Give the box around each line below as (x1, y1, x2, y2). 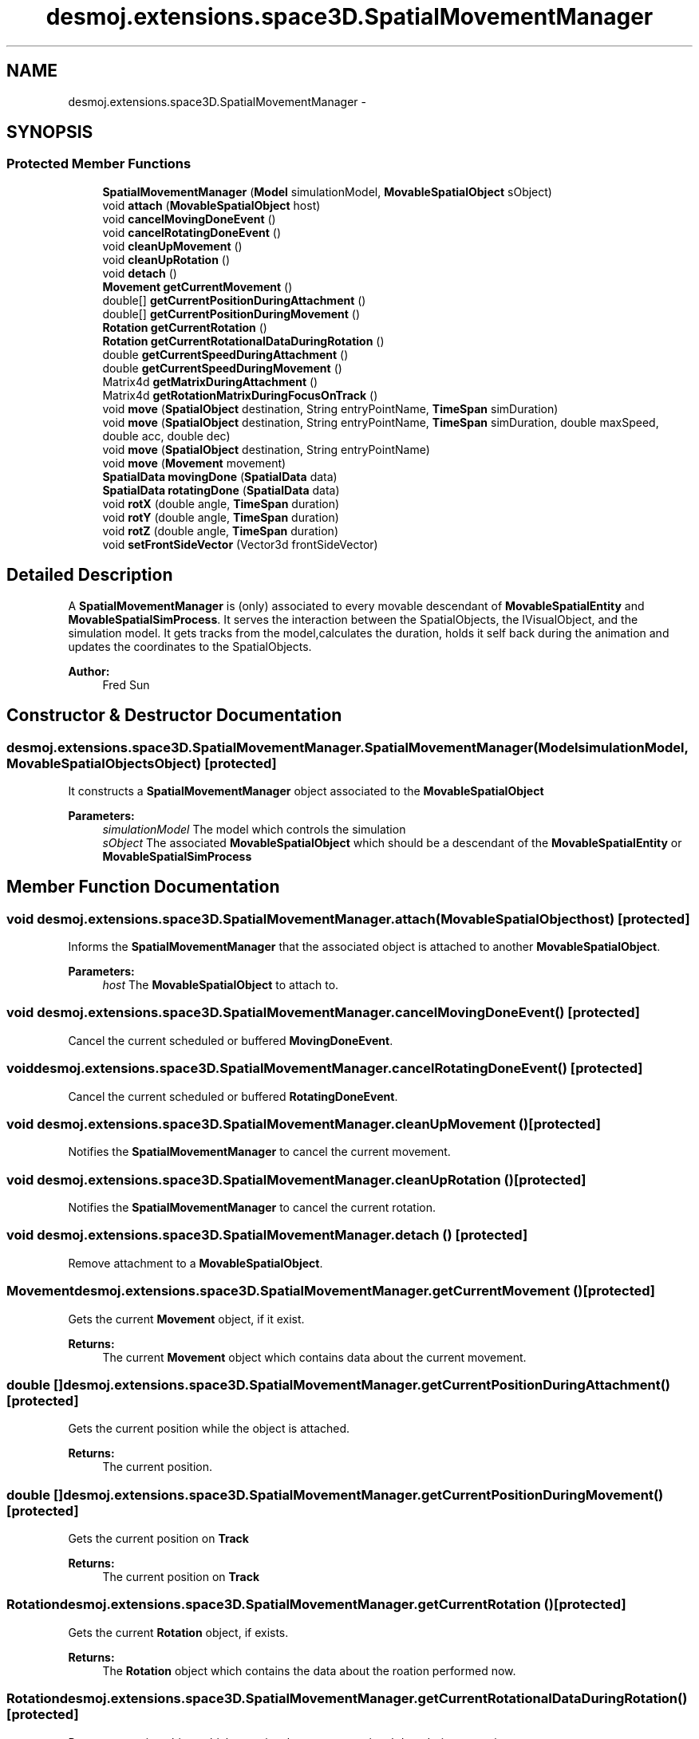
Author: (68, 664, 110, 678)
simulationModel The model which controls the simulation (102, 822, 406, 836)
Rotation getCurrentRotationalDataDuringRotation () (102, 333, 385, 348)
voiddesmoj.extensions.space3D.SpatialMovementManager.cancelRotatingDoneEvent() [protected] (6, 1060, 643, 1077)
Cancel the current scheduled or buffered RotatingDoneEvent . (68, 1089, 398, 1103)
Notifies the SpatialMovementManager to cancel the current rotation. (68, 1201, 436, 1215)
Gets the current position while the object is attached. (68, 1422, 350, 1436)
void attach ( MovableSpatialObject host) (102, 198, 321, 212)
